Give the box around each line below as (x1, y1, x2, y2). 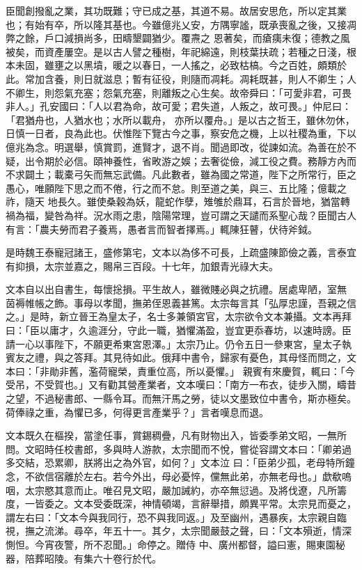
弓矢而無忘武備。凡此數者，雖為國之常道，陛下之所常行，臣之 (73, 167, 356, 182)
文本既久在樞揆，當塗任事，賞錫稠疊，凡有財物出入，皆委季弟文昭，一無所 (6, 428, 347, 443)
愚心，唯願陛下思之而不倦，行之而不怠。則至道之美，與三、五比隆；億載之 (6, 180, 347, 195)
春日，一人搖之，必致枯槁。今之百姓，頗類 (141, 58, 337, 72)
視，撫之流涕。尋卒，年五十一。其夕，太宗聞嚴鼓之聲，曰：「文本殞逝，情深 (6, 523, 352, 538)
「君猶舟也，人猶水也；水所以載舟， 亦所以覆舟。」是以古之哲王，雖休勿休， (6, 112, 355, 127)
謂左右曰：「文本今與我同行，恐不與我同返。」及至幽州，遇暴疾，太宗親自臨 (6, 509, 347, 524)
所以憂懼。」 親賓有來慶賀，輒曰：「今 (185, 363, 355, 378)
